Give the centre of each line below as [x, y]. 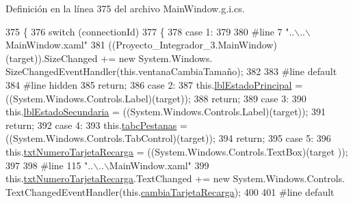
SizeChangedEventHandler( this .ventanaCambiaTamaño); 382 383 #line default [171, 71]
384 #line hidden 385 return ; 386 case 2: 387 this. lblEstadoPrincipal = [154, 84]
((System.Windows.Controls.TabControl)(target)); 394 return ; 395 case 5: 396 [168, 138]
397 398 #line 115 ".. [50, 165]
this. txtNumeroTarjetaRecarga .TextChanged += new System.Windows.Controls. [175, 178]
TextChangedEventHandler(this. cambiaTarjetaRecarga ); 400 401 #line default [170, 191]
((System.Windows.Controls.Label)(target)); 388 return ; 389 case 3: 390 [156, 98]
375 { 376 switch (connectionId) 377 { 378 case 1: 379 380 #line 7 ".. [150, 31]
